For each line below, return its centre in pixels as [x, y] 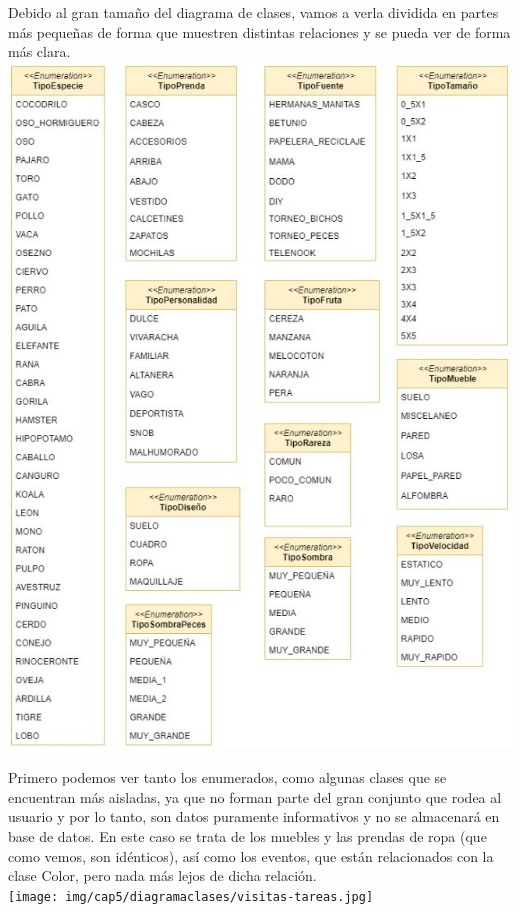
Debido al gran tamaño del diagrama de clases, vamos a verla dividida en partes [253, 12]
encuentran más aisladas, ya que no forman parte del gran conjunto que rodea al [255, 796]
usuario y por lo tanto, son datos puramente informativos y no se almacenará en [254, 816]
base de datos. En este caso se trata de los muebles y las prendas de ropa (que [247, 835]
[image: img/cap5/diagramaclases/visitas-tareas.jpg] [191, 896]
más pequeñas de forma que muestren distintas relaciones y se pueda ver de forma [259, 31]
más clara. [39, 51]
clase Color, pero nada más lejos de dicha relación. [162, 875]
